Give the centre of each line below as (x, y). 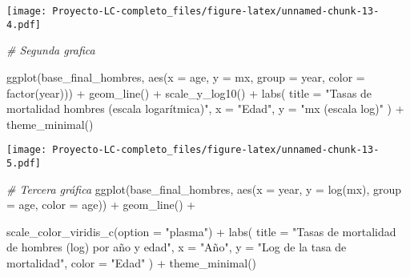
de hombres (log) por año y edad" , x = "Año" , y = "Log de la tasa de (177, 247)
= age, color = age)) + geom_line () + (101, 205)
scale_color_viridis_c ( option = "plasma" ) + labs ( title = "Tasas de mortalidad (201, 231)
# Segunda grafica (51, 50)
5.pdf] (24, 163)
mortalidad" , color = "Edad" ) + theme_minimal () (132, 262)
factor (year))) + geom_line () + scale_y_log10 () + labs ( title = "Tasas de (189, 92)
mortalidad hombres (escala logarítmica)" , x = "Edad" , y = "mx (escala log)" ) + (205, 108)
